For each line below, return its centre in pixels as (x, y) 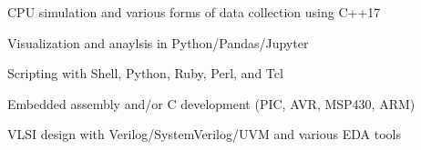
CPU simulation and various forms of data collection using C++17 (194, 12)
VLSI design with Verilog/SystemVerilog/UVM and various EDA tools (204, 134)
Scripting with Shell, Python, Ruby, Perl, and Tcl (145, 73)
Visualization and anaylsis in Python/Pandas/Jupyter (158, 42)
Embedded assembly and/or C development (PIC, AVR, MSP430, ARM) (211, 103)
